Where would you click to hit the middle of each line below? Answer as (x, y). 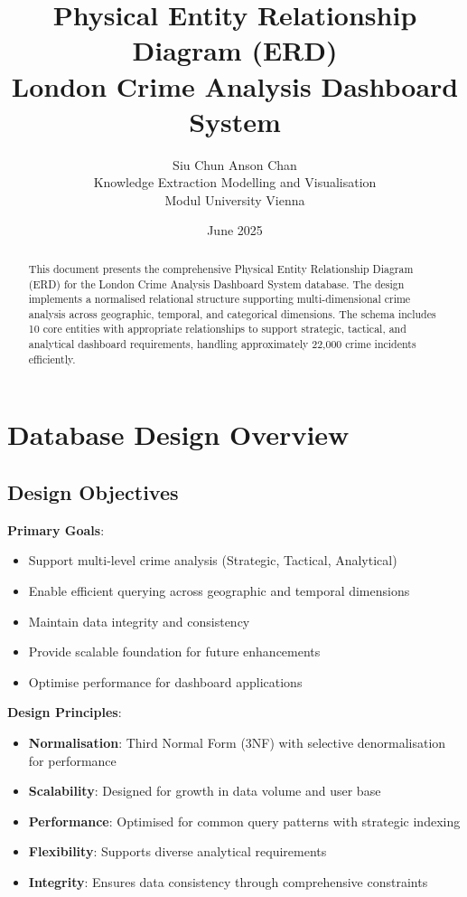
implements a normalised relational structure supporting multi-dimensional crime (219, 299)
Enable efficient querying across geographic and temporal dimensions (219, 591)
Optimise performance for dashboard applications (165, 681)
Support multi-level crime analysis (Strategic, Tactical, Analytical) (213, 560)
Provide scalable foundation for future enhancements (174, 652)
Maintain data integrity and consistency (139, 621)
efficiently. (52, 359)
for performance (72, 760)
